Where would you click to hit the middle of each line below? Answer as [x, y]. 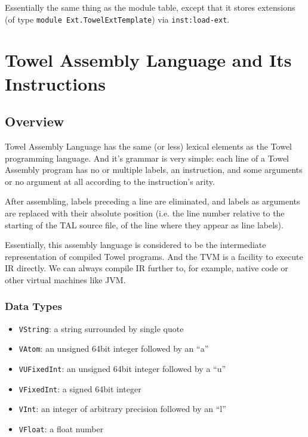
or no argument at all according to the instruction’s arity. [110, 181]
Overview [35, 121]
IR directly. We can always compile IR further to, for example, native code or [147, 268]
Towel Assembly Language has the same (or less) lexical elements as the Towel [148, 146]
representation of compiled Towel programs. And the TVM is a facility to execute [154, 256]
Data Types [33, 306]
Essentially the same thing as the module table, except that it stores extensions [150, 7]
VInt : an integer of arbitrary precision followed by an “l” [122, 409]
